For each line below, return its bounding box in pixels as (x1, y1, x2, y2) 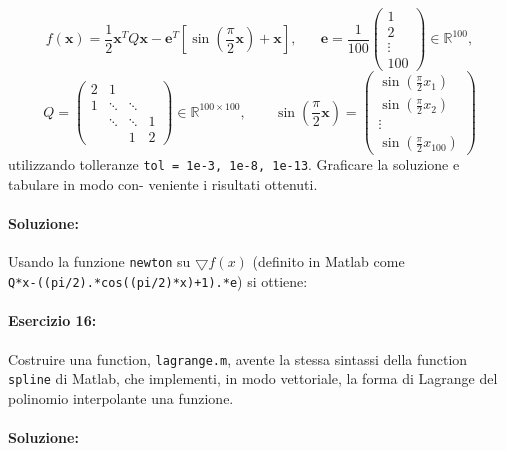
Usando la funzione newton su (8, 251, 191, 272)
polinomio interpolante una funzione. (8, 387, 234, 408)
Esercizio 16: (8, 310, 97, 331)
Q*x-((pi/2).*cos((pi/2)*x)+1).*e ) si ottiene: (8, 271, 308, 292)
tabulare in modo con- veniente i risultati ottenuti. (8, 174, 318, 195)
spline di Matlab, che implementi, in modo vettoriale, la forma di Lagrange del (8, 368, 498, 389)
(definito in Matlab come (252, 251, 405, 272)
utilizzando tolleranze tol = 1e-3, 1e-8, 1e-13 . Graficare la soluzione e (8, 154, 460, 175)
